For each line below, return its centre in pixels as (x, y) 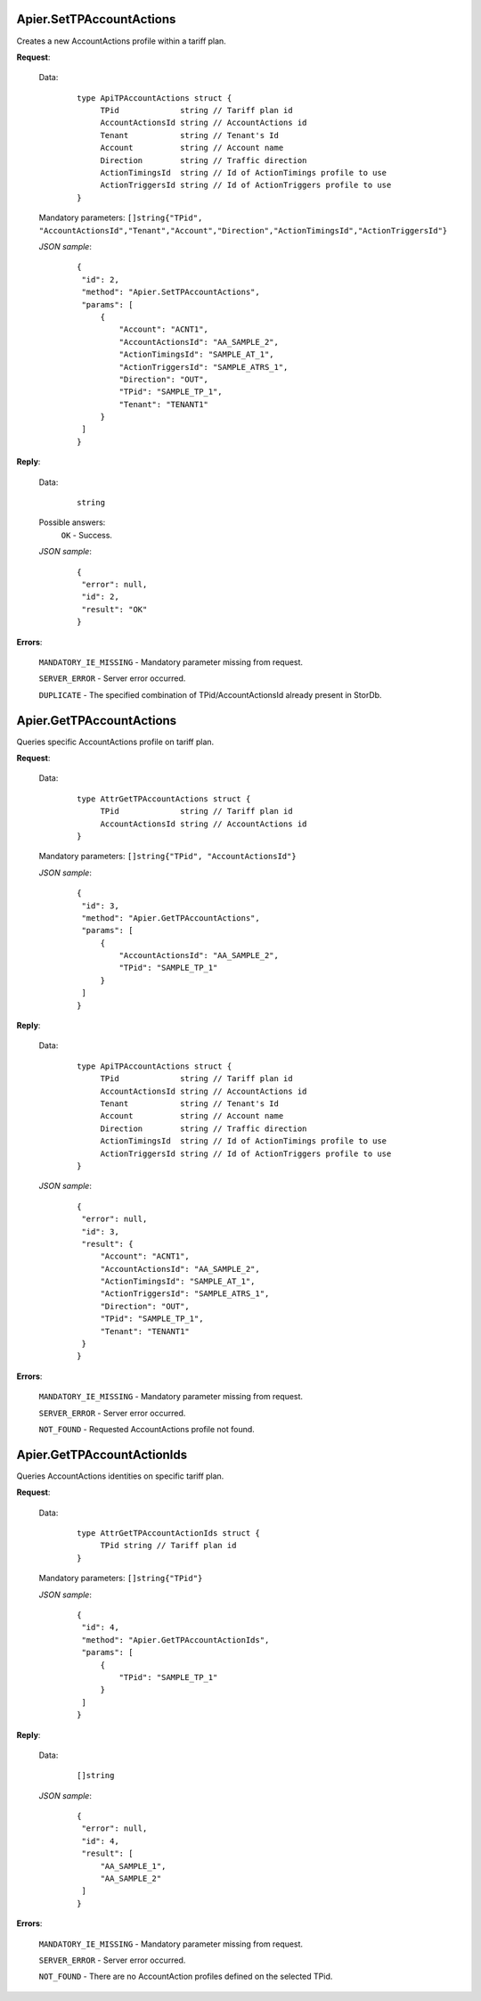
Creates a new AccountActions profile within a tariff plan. (121, 41)
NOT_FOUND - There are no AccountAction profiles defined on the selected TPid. (186, 1976)
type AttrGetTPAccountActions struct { (164, 799)
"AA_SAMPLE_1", (133, 1866)
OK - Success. (87, 535)
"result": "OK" (114, 609)
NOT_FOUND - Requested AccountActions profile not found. (147, 1429)
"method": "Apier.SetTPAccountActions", (171, 292)
